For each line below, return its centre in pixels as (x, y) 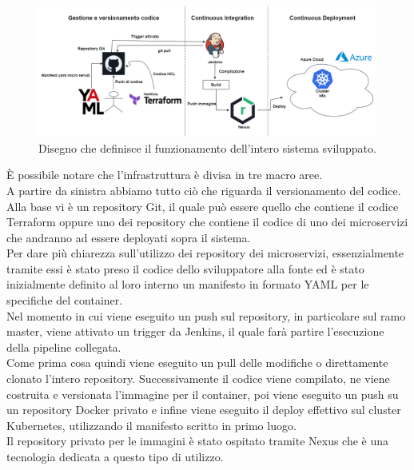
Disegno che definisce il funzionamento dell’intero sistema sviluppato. (207, 147)
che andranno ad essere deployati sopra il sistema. (129, 237)
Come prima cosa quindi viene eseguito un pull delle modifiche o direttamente (197, 362)
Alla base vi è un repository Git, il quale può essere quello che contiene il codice (203, 206)
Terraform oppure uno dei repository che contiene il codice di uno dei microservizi (207, 222)
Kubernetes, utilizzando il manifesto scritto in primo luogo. (151, 425)
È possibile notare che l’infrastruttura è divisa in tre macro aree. (165, 175)
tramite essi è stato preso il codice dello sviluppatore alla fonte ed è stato (185, 268)
